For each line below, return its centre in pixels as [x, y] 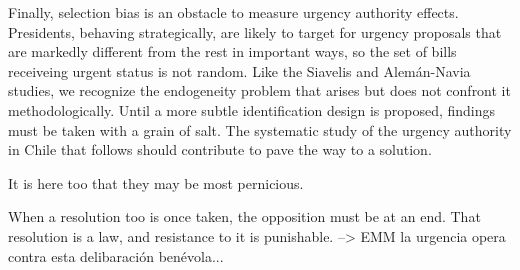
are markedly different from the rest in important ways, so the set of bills [232, 51]
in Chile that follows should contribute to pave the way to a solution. [220, 149]
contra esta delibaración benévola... [116, 255]
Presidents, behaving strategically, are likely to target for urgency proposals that [255, 31]
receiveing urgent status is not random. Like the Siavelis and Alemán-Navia [239, 70]
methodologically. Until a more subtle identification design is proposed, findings [252, 109]
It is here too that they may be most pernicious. [156, 182]
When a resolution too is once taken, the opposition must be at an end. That [244, 216]
